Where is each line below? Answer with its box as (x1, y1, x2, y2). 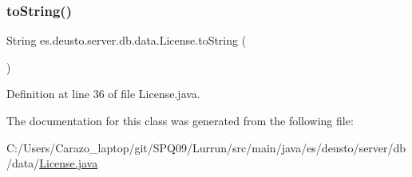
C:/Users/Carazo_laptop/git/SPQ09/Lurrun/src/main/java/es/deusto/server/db (6, 139, 406, 155)
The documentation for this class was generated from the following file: (6, 112, 354, 128)
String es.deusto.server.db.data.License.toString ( (6, 32, 247, 49)
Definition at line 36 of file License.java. (6, 85, 200, 102)
